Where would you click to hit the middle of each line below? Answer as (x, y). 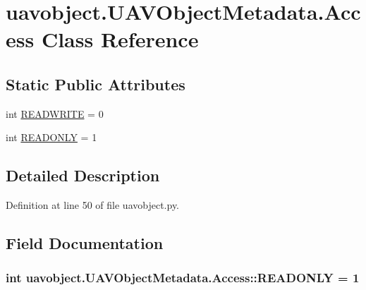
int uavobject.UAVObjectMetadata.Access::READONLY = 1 (183, 278)
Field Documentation (85, 243)
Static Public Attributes (96, 84)
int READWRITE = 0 (55, 113)
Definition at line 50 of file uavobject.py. (93, 205)
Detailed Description (83, 175)
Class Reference (120, 39)
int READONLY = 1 (51, 137)
